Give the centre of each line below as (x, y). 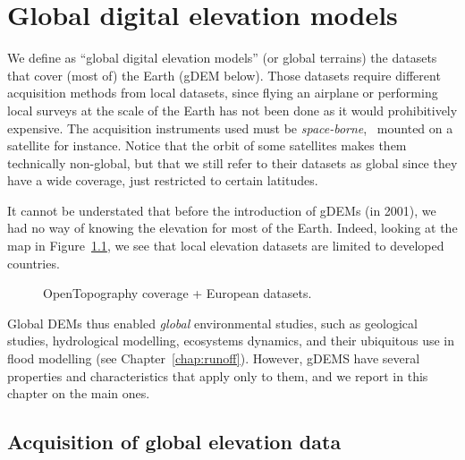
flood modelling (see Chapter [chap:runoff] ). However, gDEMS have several (214, 358)
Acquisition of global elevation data (174, 442)
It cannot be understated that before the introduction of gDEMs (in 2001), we (222, 210)
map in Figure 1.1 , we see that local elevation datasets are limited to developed (226, 246)
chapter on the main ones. (79, 393)
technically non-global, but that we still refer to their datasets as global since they (232, 162)
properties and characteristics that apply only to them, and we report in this (218, 375)
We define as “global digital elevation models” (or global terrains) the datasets (222, 58)
